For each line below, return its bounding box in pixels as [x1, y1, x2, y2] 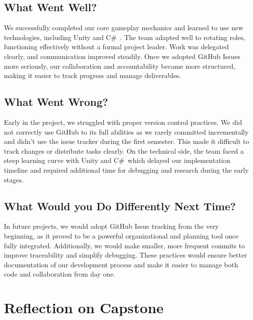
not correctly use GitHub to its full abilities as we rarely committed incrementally [4, 126, 249, 137]
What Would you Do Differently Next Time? [4, 198, 236, 213]
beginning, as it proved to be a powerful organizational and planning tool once [4, 230, 238, 240]
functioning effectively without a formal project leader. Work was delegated [4, 41, 229, 52]
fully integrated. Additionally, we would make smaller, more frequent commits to [4, 240, 245, 250]
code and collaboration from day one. [4, 269, 116, 279]
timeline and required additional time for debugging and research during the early [4, 164, 249, 175]
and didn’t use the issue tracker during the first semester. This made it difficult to [4, 136, 249, 146]
